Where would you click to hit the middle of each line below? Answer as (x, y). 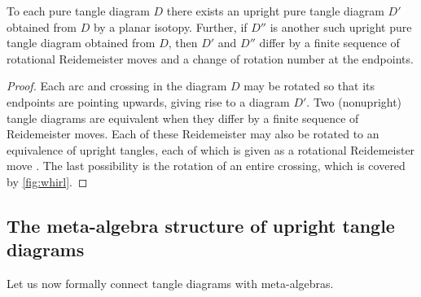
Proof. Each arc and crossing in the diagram (117, 86)
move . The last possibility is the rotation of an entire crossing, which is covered (206, 166)
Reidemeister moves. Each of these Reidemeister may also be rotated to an (193, 134)
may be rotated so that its (309, 86)
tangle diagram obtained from (81, 43)
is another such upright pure (341, 26)
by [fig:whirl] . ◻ (47, 181)
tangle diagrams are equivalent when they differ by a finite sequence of (183, 118)
